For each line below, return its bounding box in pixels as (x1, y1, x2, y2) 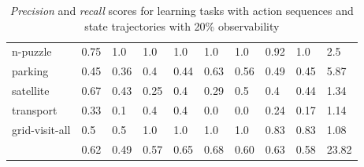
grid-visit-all (12, 121, 71, 137)
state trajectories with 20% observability (84, 17, 280, 34)
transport (12, 101, 58, 118)
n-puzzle (12, 43, 52, 60)
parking (12, 63, 49, 79)
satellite (12, 82, 50, 99)
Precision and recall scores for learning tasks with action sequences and (9, 2, 354, 18)
